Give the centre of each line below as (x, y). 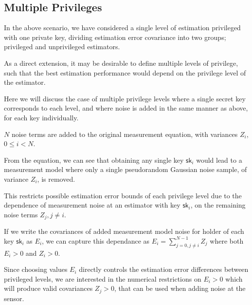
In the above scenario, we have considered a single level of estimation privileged (122, 28)
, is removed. (56, 179)
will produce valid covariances (48, 288)
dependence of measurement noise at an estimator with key (92, 205)
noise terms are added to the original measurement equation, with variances (125, 134)
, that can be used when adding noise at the (180, 288)
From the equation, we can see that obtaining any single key (94, 160)
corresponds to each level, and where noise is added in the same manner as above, (126, 108)
